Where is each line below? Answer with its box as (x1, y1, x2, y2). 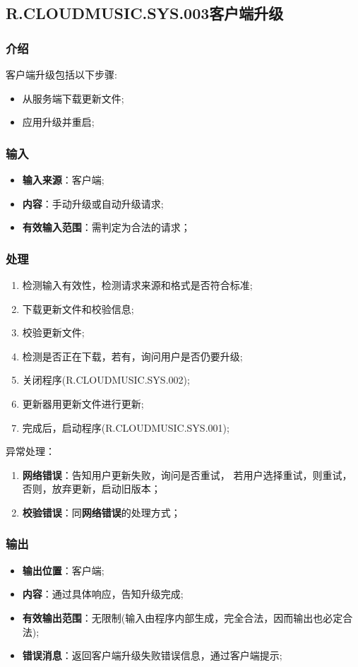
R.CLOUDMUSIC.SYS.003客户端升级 (6, 2, 284, 24)
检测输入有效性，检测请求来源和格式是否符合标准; (22, 278, 253, 292)
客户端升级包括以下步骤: (6, 67, 117, 81)
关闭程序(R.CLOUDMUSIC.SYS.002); (22, 372, 190, 387)
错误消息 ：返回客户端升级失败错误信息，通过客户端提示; (22, 648, 282, 663)
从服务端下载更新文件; (22, 90, 124, 105)
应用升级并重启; (22, 114, 95, 129)
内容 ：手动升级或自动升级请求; (22, 196, 164, 211)
